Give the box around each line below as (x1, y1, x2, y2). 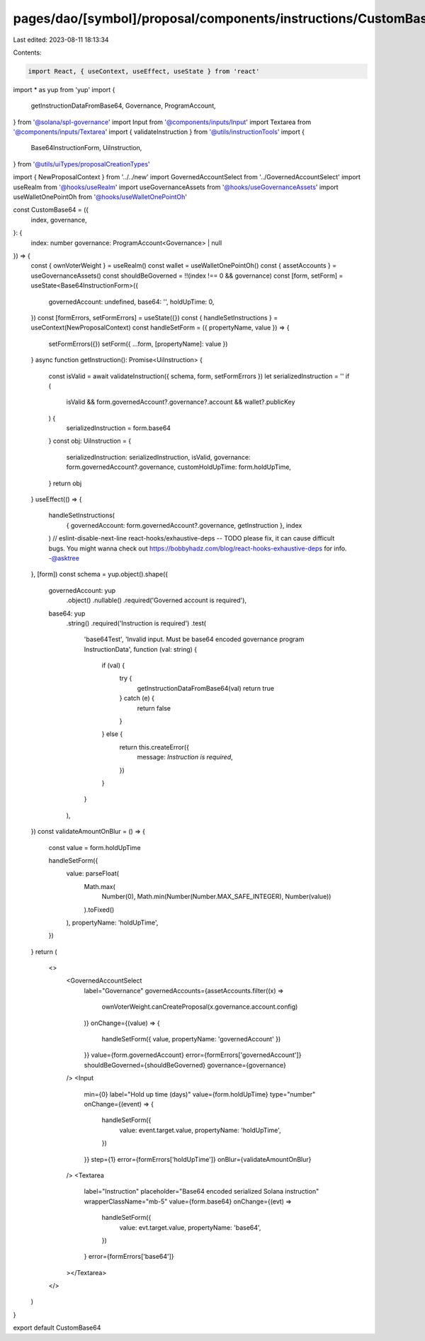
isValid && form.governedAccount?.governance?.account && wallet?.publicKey (66, 397, 295, 407)
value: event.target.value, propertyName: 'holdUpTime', (119, 1126, 281, 1134)
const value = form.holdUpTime (48, 843, 141, 851)
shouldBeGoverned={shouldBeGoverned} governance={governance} (84, 1060, 286, 1069)
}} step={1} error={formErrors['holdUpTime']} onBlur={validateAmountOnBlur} (84, 1155, 312, 1163)
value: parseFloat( (66, 869, 120, 878)
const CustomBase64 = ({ (13, 205, 89, 214)
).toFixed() (84, 905, 115, 914)
